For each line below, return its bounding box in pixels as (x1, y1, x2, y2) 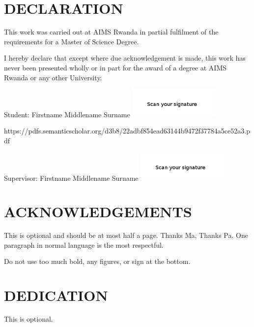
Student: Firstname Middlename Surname (4, 109, 130, 119)
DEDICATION (4, 285, 108, 305)
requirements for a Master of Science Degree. (4, 36, 139, 46)
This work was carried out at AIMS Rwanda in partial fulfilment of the (4, 27, 219, 37)
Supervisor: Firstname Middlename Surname (4, 172, 139, 183)
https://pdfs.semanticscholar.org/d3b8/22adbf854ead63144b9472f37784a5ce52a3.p (4, 126, 250, 136)
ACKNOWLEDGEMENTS (4, 201, 192, 222)
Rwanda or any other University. (4, 72, 102, 82)
